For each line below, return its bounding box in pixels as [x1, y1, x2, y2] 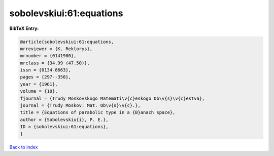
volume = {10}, [20, 89, 58, 94]
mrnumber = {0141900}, [20, 53, 77, 59]
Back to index [9, 144, 38, 150]
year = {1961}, [20, 81, 58, 87]
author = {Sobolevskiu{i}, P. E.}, [20, 116, 109, 123]
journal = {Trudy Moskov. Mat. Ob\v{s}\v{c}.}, [20, 103, 141, 108]
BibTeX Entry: [9, 25, 39, 31]
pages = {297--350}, [20, 74, 71, 80]
